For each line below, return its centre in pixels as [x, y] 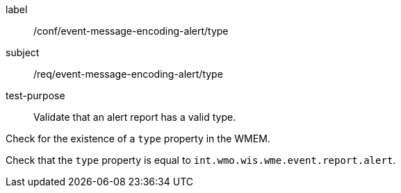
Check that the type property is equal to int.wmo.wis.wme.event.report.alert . [201, 160]
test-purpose [35, 95]
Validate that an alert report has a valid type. [135, 117]
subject [23, 52]
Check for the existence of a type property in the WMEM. [138, 139]
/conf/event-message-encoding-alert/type [131, 31]
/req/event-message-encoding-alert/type [128, 74]
